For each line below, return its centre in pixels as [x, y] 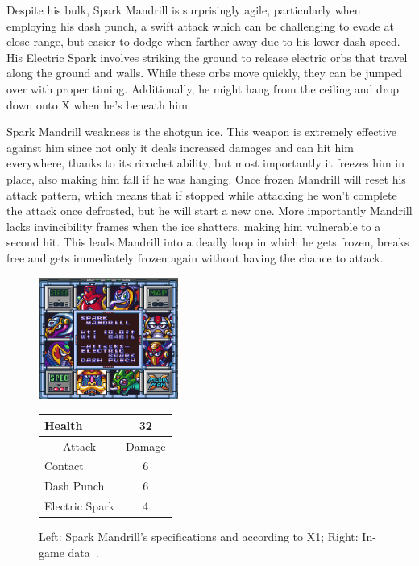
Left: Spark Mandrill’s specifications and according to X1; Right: [199, 537]
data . [83, 552]
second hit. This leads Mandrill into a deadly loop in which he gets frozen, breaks [208, 242]
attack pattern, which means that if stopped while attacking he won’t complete [202, 194]
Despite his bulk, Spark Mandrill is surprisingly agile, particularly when [184, 10]
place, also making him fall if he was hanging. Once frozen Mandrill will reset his [206, 178]
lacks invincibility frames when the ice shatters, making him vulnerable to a [194, 226]
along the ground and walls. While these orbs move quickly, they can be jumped [205, 73]
